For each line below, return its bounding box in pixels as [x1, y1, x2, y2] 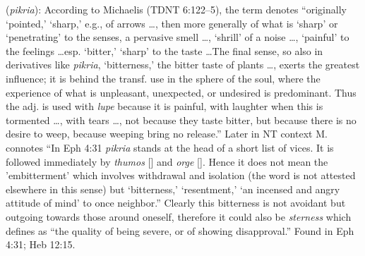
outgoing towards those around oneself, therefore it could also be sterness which [6, 209, 352, 224]
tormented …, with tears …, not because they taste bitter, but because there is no [6, 112, 357, 127]
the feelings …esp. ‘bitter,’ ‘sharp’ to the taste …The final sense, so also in [6, 43, 323, 58]
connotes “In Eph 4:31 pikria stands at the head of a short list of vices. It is [6, 140, 334, 154]
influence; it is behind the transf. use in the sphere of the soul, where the [6, 71, 321, 85]
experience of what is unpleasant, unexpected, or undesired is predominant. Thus [6, 85, 357, 99]
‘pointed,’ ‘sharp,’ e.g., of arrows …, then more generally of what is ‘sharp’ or [6, 16, 338, 30]
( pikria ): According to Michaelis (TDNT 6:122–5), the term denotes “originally [6, 2, 347, 16]
